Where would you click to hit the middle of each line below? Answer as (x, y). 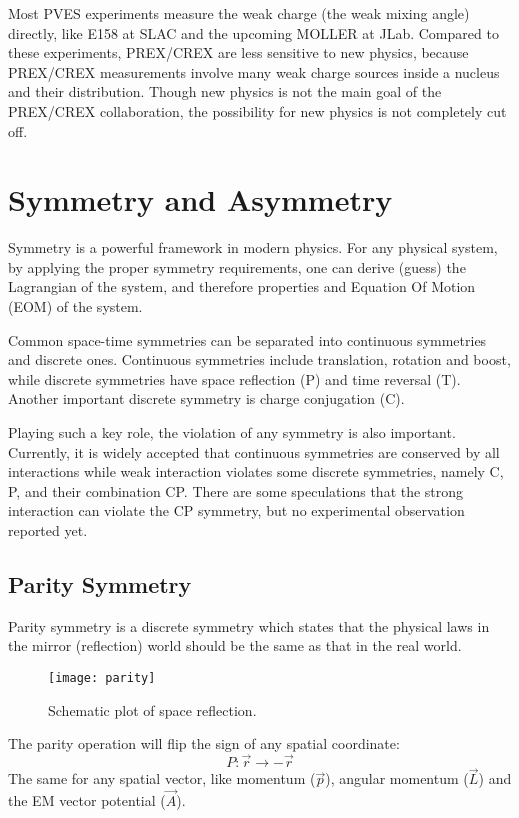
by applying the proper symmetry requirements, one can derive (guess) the (237, 266)
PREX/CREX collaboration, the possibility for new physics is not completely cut (257, 110)
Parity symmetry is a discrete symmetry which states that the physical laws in (249, 625)
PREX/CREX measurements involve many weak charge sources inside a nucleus (254, 71)
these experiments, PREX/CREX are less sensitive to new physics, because (238, 52)
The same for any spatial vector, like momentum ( (162, 778)
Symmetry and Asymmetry (200, 199)
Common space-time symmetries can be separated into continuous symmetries (247, 339)
